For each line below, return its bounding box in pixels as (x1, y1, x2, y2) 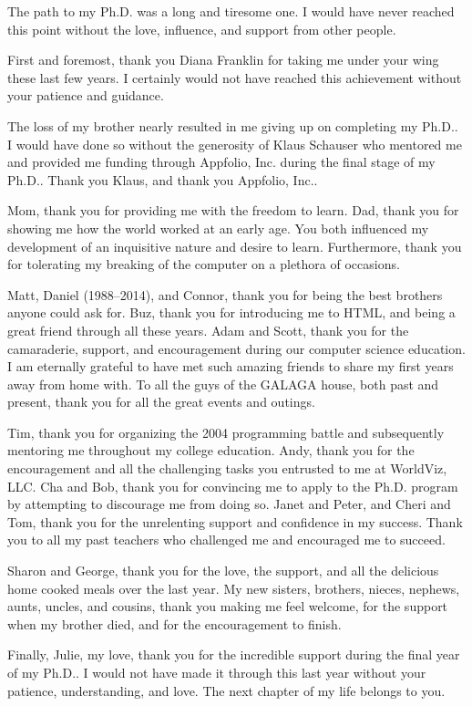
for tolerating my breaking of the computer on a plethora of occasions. (7, 254, 400, 274)
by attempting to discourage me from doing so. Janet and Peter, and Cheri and (7, 494, 451, 514)
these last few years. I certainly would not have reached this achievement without (7, 67, 462, 87)
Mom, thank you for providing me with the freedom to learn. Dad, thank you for (7, 201, 459, 220)
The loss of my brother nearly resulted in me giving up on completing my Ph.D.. (7, 116, 458, 135)
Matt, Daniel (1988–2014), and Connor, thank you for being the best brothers (7, 285, 443, 304)
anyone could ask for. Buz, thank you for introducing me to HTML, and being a (7, 303, 456, 322)
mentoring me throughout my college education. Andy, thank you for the (7, 441, 415, 460)
